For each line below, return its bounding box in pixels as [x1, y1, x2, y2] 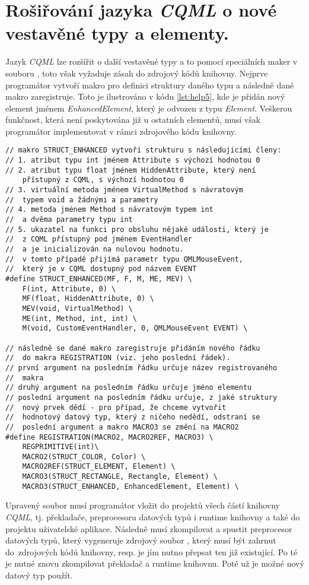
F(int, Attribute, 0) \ [22, 284, 116, 293]
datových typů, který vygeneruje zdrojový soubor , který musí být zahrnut [5, 534, 276, 546]
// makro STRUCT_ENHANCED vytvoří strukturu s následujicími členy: [5, 146, 282, 155]
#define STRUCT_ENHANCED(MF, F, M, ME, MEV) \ [5, 275, 192, 283]
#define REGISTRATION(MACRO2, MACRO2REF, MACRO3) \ [5, 433, 214, 441]
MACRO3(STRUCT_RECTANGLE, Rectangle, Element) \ [22, 472, 218, 481]
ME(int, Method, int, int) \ [22, 314, 137, 323]
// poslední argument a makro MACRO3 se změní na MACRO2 [5, 422, 239, 431]
